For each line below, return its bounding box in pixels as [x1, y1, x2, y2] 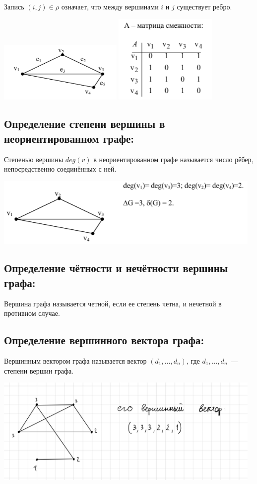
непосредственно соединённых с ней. [4, 164, 117, 174]
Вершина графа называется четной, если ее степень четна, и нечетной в [4, 298, 222, 308]
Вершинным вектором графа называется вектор [4, 355, 147, 366]
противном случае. [4, 308, 60, 318]
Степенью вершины [4, 154, 64, 164]
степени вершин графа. [4, 365, 74, 376]
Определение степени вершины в [4, 116, 165, 131]
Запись [4, 1, 24, 11]
